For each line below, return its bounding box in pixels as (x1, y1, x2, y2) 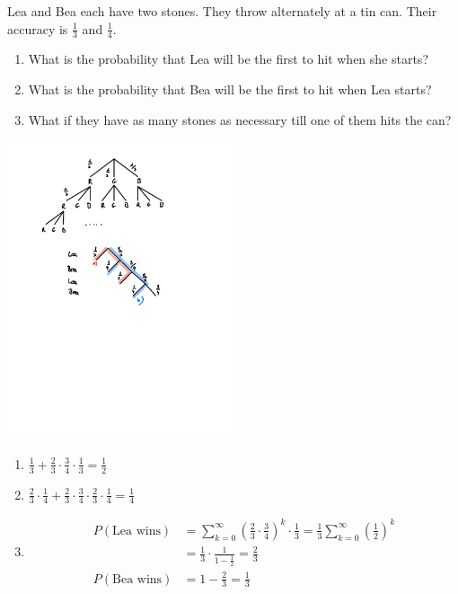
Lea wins (112, 524, 161, 537)
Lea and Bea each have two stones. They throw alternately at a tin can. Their (7, 2, 437, 20)
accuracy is (7, 19, 68, 38)
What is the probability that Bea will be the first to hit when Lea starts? (28, 80, 432, 99)
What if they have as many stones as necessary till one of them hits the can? (28, 110, 452, 129)
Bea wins (112, 572, 163, 586)
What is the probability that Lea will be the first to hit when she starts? (28, 49, 428, 68)
